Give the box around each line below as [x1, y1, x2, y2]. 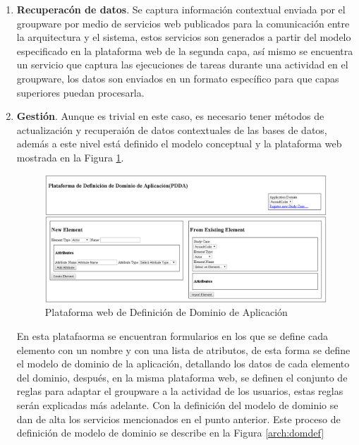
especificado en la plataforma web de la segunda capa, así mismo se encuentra [16, 43, 353, 58]
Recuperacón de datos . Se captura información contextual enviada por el [16, 2, 346, 16]
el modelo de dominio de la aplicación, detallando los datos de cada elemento [16, 356, 350, 371]
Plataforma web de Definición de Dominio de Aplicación [44, 305, 288, 319]
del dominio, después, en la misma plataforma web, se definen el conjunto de [16, 370, 348, 384]
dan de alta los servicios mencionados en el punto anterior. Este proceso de [16, 411, 341, 426]
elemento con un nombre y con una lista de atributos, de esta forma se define [16, 342, 351, 357]
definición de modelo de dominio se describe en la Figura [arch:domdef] [16, 425, 324, 440]
